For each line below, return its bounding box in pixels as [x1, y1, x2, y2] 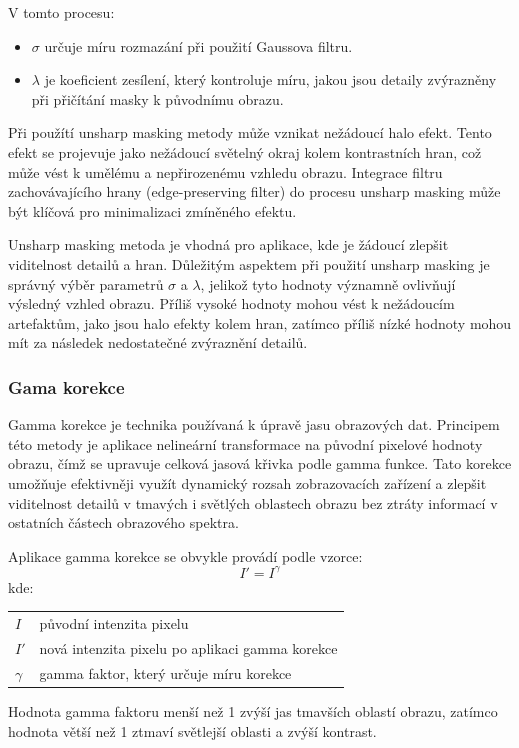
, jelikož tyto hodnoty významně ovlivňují [200, 273, 456, 294]
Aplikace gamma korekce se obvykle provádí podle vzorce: [8, 545, 363, 566]
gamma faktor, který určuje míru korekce [39, 662, 292, 683]
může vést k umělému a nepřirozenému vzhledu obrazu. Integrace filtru [8, 161, 443, 182]
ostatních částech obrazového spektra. [8, 512, 239, 533]
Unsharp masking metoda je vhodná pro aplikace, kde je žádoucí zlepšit [8, 234, 449, 255]
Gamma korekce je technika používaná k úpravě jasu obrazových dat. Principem [8, 414, 500, 435]
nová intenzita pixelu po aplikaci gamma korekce [39, 637, 338, 658]
